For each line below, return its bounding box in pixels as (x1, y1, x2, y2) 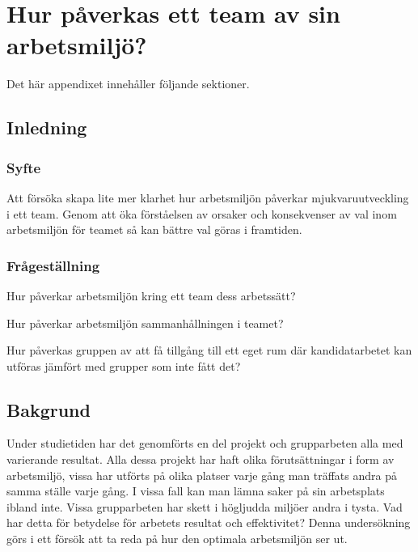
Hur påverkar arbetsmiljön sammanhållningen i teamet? (6, 314, 284, 331)
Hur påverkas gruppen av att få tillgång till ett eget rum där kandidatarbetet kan (6, 342, 412, 359)
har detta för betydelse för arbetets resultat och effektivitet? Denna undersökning (6, 514, 411, 531)
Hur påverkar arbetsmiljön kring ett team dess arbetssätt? (6, 287, 296, 304)
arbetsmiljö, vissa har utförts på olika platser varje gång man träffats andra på (6, 466, 397, 483)
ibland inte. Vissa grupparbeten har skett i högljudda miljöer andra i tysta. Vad (6, 498, 403, 515)
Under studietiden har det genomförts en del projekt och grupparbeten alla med (6, 435, 403, 452)
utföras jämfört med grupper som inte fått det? (6, 357, 241, 374)
